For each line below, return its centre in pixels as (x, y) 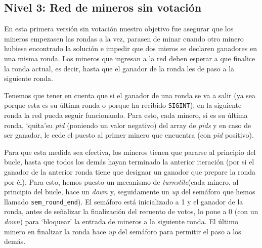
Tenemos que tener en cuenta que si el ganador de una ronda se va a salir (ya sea (130, 95)
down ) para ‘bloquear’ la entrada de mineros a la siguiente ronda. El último (121, 221)
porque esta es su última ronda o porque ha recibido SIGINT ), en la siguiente (123, 105)
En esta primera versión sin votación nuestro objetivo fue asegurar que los (119, 29)
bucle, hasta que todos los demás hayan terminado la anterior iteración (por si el (129, 162)
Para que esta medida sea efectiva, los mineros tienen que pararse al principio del (130, 152)
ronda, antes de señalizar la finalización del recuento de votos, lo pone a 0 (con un (131, 211)
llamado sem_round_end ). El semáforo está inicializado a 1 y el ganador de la (124, 201)
